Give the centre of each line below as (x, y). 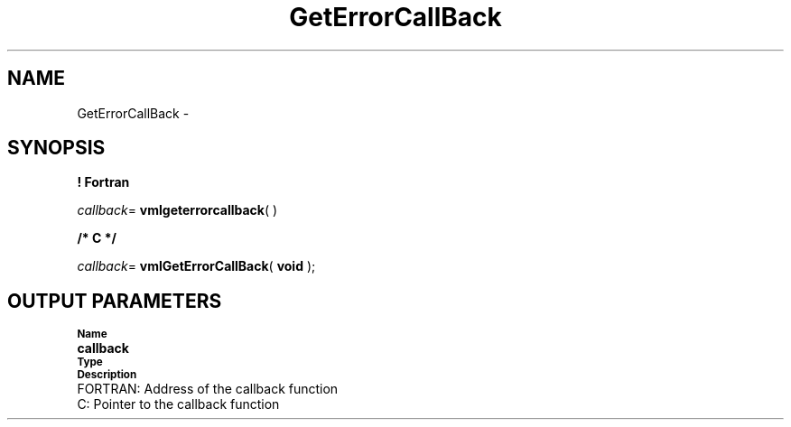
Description (107, 375)
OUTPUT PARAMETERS (115, 301)
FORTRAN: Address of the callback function (208, 389)
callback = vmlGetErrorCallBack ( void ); (196, 266)
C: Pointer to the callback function (178, 404)
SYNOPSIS (56, 148)
